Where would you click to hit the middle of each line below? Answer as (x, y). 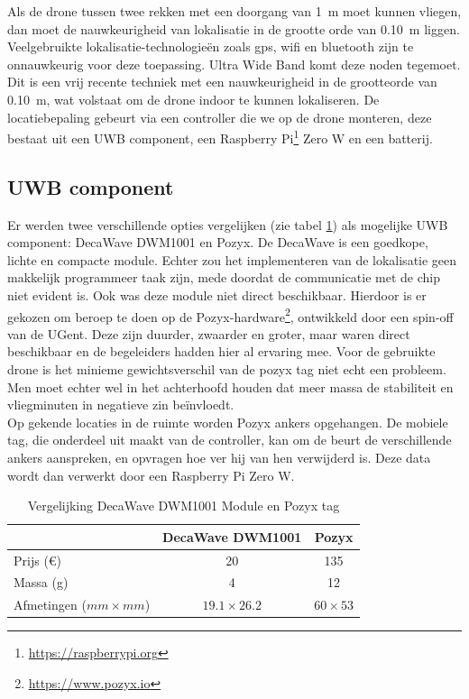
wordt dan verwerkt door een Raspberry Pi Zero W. (151, 475)
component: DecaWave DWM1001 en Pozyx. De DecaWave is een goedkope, (218, 242)
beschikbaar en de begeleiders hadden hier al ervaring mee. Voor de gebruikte (221, 351)
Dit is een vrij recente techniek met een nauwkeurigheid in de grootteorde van (222, 82)
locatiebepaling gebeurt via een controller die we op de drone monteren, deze (220, 117)
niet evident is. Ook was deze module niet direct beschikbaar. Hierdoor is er (217, 294)
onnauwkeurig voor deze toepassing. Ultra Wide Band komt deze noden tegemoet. (234, 64)
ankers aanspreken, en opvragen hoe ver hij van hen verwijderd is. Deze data (219, 457)
